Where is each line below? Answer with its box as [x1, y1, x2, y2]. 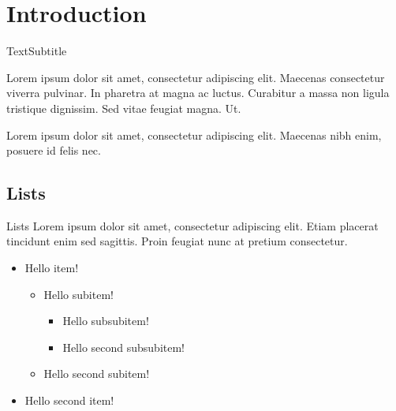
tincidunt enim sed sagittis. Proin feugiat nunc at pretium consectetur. [6, 233, 348, 249]
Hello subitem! [43, 286, 114, 302]
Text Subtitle [6, 43, 67, 59]
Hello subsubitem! [62, 312, 149, 329]
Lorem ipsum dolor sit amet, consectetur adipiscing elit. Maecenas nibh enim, [6, 126, 382, 143]
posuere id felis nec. [6, 142, 101, 159]
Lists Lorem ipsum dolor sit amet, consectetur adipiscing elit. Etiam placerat [6, 217, 379, 234]
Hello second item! [24, 392, 114, 409]
